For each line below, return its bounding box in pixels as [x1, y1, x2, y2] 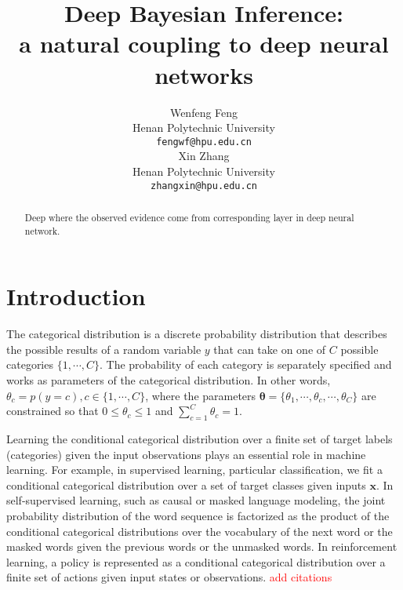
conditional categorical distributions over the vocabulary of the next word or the [6, 523, 393, 539]
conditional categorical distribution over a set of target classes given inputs [6, 476, 366, 493]
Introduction [6, 280, 146, 312]
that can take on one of [213, 341, 326, 357]
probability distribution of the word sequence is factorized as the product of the [6, 507, 390, 523]
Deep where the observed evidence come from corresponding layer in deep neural [24, 210, 354, 224]
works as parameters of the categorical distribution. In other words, [6, 372, 331, 388]
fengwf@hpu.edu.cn [156, 136, 252, 147]
